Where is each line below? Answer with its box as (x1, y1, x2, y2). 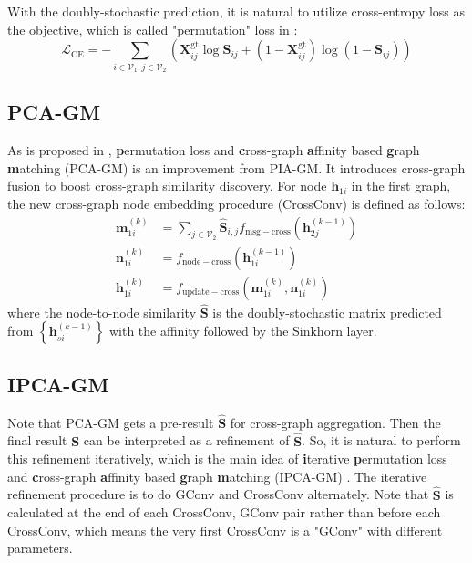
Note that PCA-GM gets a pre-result (7, 412, 214, 432)
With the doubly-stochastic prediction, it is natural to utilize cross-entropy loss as (7, 2, 466, 20)
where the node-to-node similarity (7, 302, 197, 321)
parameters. (7, 538, 73, 558)
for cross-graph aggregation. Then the (230, 412, 441, 432)
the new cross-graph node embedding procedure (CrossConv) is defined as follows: (7, 193, 466, 213)
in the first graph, (351, 176, 451, 195)
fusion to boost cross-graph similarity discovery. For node (7, 176, 327, 195)
